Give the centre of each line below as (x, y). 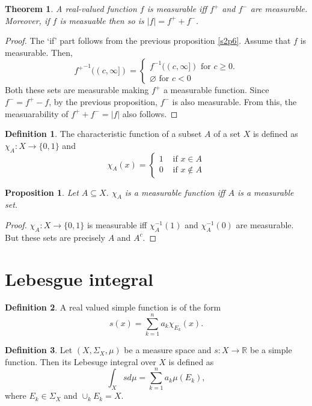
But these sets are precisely (55, 237)
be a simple (271, 350)
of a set (227, 134)
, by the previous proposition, (103, 101)
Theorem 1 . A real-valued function (71, 8)
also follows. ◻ (150, 113)
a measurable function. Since (216, 90)
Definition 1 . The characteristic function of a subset (103, 134)
